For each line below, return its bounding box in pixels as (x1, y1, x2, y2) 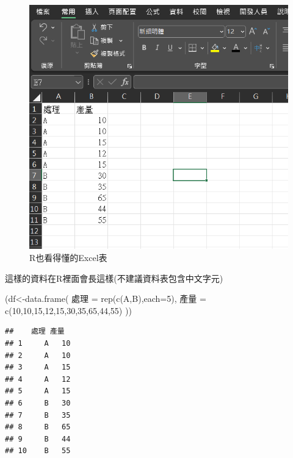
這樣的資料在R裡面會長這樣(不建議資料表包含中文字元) (5, 271, 223, 284)
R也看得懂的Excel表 (29, 251, 107, 263)
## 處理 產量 (5, 327, 65, 336)
